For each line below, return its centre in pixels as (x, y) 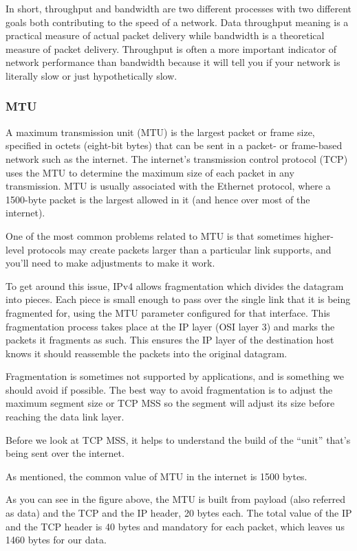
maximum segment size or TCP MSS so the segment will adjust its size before (170, 403)
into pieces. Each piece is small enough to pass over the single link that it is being (178, 299)
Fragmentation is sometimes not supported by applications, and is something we (175, 376)
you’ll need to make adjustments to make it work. (110, 263)
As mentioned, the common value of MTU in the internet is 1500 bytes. (156, 476)
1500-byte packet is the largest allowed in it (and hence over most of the (158, 199)
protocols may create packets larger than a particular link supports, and (179, 249)
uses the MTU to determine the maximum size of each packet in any (150, 172)
